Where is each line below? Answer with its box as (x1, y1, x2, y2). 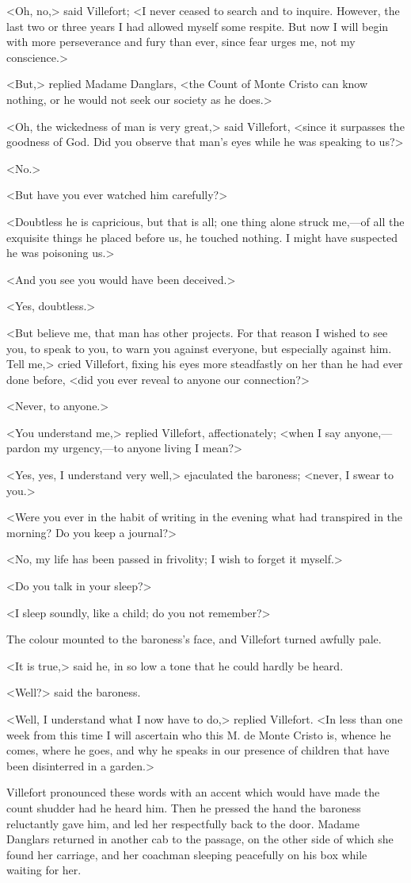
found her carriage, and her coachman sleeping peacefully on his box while (6, 846, 367, 862)
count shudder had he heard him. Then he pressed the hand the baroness (6, 799, 361, 816)
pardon (6, 440, 40, 456)
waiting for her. (6, 862, 82, 878)
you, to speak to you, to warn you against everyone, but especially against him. (6, 340, 392, 356)
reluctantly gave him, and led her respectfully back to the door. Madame (6, 815, 360, 831)
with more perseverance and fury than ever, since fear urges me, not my (6, 33, 356, 50)
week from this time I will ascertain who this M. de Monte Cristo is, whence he (6, 726, 391, 743)
